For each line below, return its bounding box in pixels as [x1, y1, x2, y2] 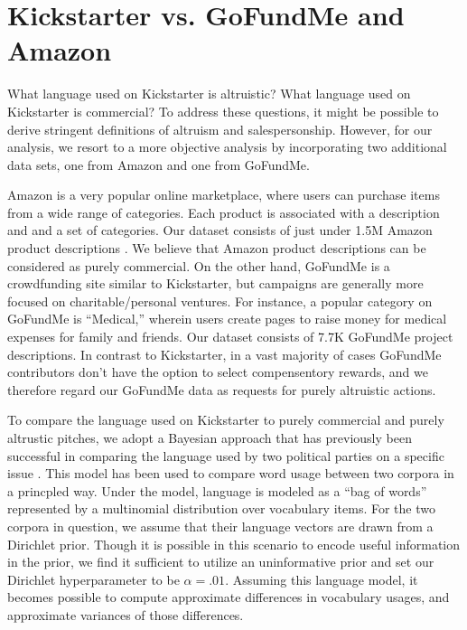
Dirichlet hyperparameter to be [7, 569, 180, 588]
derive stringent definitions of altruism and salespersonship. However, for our [7, 119, 433, 138]
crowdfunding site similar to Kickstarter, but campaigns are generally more [7, 274, 424, 293]
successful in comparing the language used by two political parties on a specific [7, 446, 444, 465]
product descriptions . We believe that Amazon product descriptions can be [7, 239, 426, 258]
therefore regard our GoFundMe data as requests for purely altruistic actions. [7, 380, 436, 399]
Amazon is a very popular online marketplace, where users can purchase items [7, 185, 440, 204]
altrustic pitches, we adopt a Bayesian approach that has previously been [7, 428, 412, 447]
